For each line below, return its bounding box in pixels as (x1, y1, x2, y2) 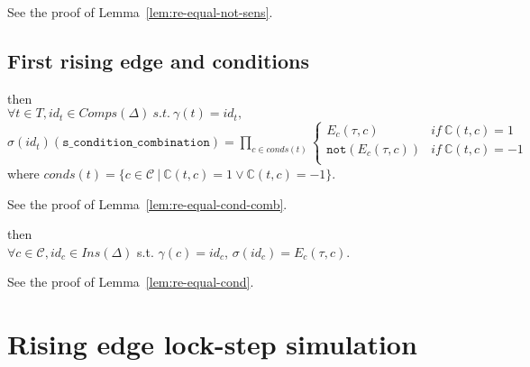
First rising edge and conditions (7, 46, 309, 74)
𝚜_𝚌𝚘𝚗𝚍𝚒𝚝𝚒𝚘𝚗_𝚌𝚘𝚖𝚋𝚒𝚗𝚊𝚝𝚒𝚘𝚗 (62, 136, 210, 150)
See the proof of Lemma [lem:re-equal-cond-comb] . (7, 194, 288, 213)
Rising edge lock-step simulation (7, 326, 417, 362)
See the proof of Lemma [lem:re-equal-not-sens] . (7, 3, 273, 21)
